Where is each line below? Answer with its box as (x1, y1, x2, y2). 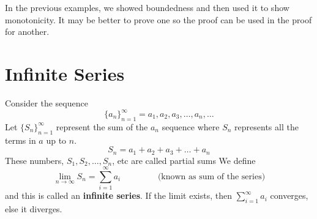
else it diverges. (5, 202, 62, 215)
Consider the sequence (5, 96, 88, 109)
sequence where (162, 120, 220, 133)
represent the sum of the (56, 120, 148, 133)
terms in (5, 133, 36, 146)
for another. (5, 25, 50, 38)
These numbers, (5, 154, 64, 166)
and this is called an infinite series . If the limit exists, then (5, 189, 232, 202)
